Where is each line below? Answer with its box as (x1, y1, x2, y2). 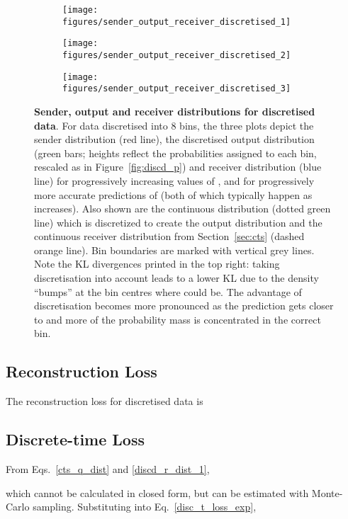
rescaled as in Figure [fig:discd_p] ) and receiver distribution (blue (34, 159, 322, 174)
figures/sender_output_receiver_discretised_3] (62, 84, 291, 94)
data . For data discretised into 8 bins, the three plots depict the (34, 118, 314, 132)
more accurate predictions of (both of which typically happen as (34, 187, 313, 202)
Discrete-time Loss (6, 428, 145, 450)
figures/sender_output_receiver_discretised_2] (62, 50, 291, 60)
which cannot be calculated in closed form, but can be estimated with (6, 485, 309, 500)
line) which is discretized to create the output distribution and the (34, 215, 322, 229)
